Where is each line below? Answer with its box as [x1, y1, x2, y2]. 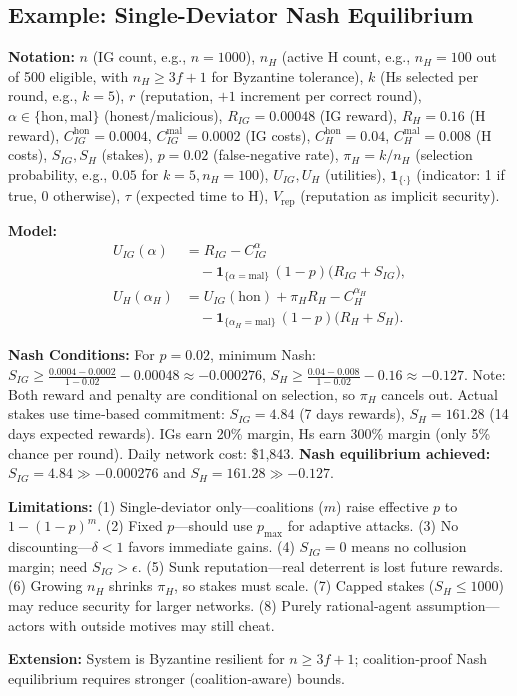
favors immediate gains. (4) [128, 536, 295, 557]
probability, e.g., [8, 163, 108, 184]
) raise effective [336, 495, 429, 516]
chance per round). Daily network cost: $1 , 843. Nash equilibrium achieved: [8, 442, 491, 463]
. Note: [463, 364, 506, 385]
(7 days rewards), [299, 403, 405, 424]
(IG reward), [319, 104, 397, 125]
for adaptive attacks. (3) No [287, 515, 459, 536]
